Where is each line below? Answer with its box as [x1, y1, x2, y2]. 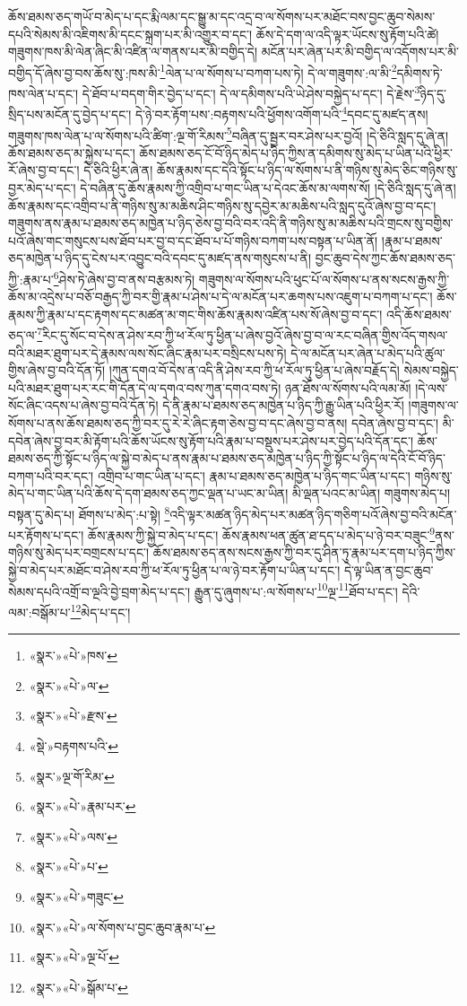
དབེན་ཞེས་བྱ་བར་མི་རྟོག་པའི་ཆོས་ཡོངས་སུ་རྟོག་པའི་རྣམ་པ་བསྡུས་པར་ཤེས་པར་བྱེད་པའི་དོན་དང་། [8, 431, 413, 450]
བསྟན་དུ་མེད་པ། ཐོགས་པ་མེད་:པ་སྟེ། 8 [8, 502, 170, 523]
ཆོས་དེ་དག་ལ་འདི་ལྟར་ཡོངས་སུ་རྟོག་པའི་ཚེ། [255, 24, 439, 43]
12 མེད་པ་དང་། [70, 599, 131, 621]
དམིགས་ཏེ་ [396, 63, 443, 82]
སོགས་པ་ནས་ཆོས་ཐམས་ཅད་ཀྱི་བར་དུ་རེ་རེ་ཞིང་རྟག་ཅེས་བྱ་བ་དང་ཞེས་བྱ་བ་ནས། [8, 414, 348, 432]
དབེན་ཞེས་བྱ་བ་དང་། [350, 414, 439, 432]
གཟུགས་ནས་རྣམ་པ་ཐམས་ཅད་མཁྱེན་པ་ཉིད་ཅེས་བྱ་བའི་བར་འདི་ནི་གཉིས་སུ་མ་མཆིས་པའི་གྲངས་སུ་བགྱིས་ [8, 214, 454, 232]
